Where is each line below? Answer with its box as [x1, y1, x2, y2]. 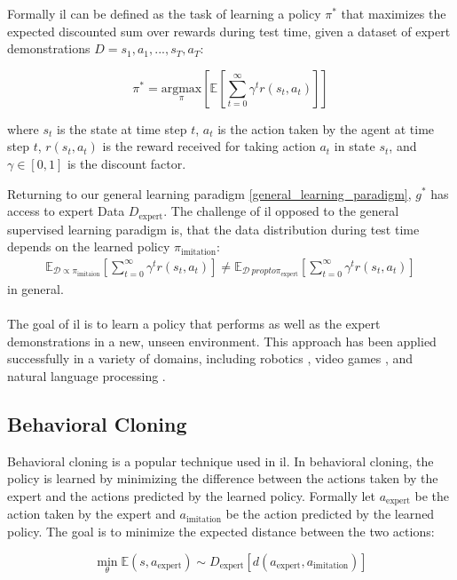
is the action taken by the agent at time [217, 119, 435, 138]
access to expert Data [7, 202, 125, 220]
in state [334, 137, 375, 155]
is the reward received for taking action [102, 137, 316, 155]
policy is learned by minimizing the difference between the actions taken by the [7, 469, 438, 488]
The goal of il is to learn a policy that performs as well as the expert [7, 314, 381, 333]
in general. [7, 279, 64, 298]
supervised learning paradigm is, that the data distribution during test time [7, 219, 420, 238]
